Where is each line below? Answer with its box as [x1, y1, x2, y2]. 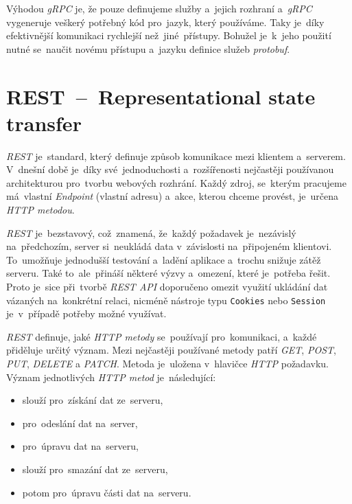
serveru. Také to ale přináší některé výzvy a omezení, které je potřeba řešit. [6, 266, 331, 280]
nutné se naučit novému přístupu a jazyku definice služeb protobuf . [6, 41, 290, 56]
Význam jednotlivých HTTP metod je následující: [6, 369, 216, 384]
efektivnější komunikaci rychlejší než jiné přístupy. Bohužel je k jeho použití [6, 28, 331, 43]
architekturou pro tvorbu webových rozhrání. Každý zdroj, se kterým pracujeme [6, 175, 347, 190]
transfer [6, 108, 82, 137]
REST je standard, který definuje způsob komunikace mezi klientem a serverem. [6, 148, 346, 163]
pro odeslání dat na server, [22, 415, 138, 430]
